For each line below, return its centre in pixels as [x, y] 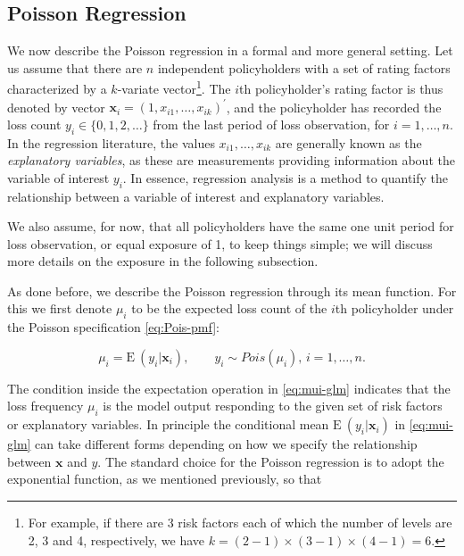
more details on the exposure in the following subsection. [163, 261]
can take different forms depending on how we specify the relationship [226, 444]
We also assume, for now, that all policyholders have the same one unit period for [231, 226]
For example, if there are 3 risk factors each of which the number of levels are [240, 523]
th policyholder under [394, 308]
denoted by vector [56, 107]
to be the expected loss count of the [229, 308]
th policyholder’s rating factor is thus [341, 89]
